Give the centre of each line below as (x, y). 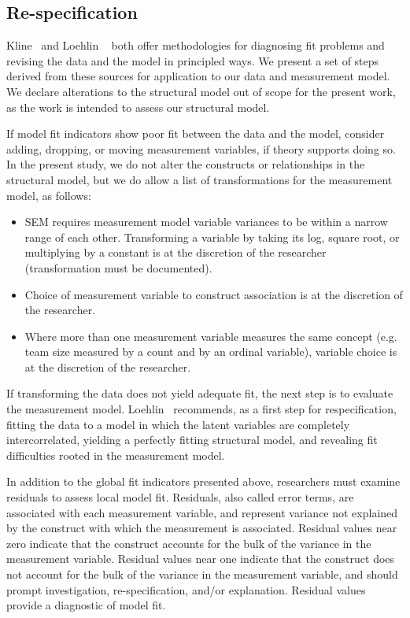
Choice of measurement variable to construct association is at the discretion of (214, 294)
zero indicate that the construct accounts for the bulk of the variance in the (189, 543)
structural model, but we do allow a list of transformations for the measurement (199, 179)
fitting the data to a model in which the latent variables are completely (178, 424)
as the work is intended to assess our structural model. (138, 107)
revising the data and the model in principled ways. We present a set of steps (193, 60)
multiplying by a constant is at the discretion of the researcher (175, 252)
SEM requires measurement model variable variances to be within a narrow (206, 222)
